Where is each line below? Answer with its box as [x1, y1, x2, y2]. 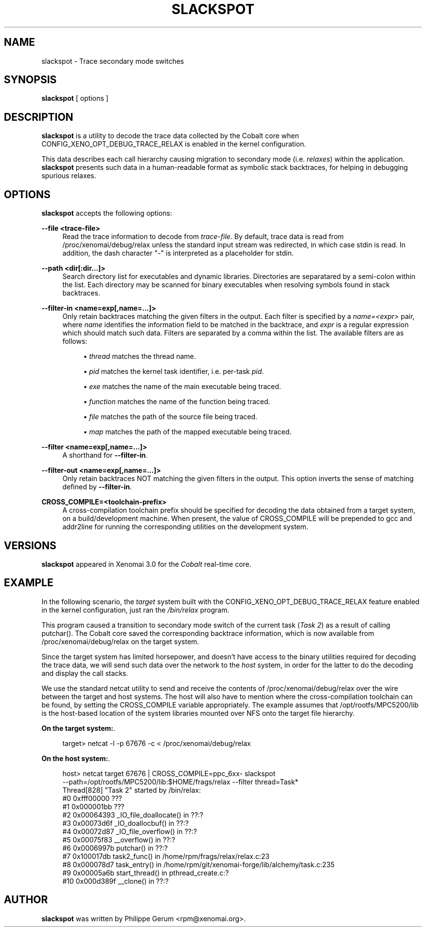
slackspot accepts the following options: [41, 209, 172, 218]
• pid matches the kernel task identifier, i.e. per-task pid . [83, 367, 264, 376]
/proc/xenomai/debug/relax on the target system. [41, 637, 199, 646]
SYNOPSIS [4, 74, 57, 86]
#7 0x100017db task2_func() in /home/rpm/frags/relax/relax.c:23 [62, 852, 270, 860]
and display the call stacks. [41, 669, 128, 677]
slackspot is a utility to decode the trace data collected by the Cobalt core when [41, 131, 299, 140]
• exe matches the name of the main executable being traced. [83, 382, 281, 391]
